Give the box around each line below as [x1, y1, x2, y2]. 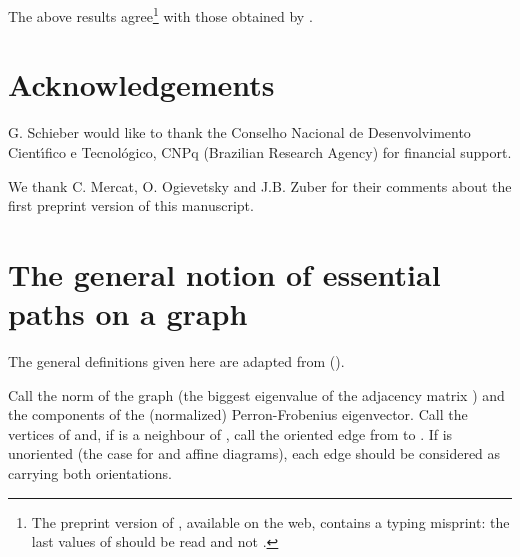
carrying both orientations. [8, 463, 172, 484]
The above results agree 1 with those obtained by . [8, 3, 313, 26]
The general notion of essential [8, 253, 441, 294]
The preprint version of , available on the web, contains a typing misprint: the [31, 511, 510, 532]
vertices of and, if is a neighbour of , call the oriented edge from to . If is [8, 423, 453, 444]
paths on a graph [8, 293, 248, 334]
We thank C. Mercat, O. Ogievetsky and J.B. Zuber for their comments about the [8, 175, 512, 196]
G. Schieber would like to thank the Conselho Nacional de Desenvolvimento [8, 122, 471, 143]
